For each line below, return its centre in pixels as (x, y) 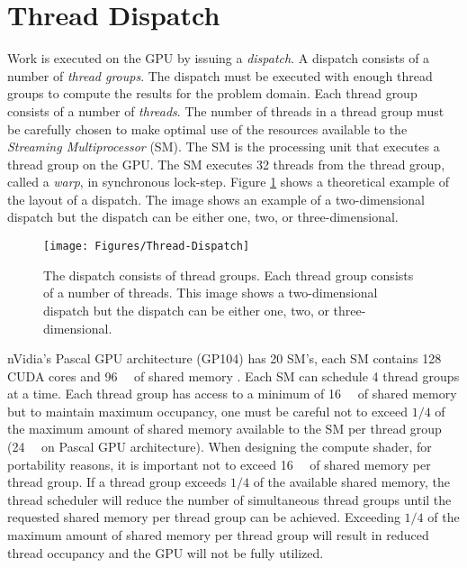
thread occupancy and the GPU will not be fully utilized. (166, 552)
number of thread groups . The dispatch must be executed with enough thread (220, 75)
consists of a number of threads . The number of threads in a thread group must (226, 110)
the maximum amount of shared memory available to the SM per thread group (225, 429)
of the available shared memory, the (351, 482)
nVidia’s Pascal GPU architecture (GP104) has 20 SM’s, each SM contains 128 (225, 358)
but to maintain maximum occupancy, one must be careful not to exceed (207, 411)
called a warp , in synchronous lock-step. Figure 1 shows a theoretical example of (229, 182)
